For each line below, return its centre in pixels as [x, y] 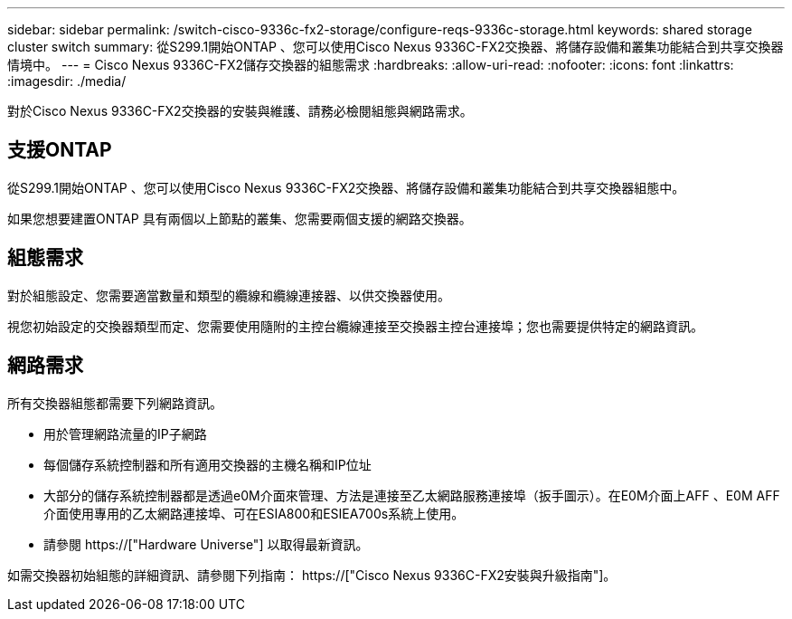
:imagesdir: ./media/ [67, 81]
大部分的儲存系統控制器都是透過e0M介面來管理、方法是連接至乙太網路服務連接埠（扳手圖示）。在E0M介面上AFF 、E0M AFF [412, 495]
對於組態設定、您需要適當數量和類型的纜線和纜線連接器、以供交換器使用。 [229, 295]
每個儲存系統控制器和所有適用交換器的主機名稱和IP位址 [207, 464]
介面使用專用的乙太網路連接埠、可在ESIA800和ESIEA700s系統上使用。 [254, 513]
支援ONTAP [60, 150]
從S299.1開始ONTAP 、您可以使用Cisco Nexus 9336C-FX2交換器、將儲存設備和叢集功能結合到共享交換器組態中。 [346, 187]
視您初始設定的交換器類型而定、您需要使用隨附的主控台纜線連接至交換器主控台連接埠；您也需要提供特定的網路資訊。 [355, 326]
